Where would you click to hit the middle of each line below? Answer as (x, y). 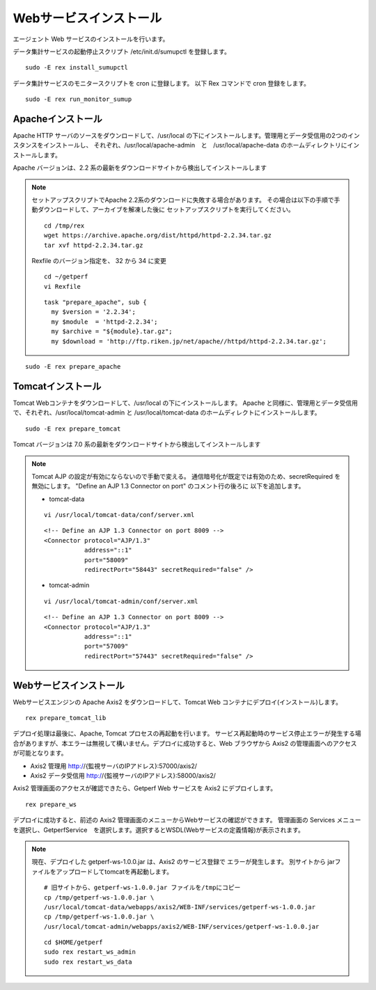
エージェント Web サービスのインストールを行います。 (91, 39)
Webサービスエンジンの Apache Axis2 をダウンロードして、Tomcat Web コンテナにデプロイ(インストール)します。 (178, 702)
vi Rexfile (63, 286)
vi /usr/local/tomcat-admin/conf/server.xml (121, 601)
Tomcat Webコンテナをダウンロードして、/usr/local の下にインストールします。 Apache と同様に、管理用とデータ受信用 (185, 403)
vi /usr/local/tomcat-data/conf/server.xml (119, 515)
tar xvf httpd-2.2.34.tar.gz (94, 245)
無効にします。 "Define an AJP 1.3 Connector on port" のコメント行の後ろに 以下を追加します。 (168, 486)
